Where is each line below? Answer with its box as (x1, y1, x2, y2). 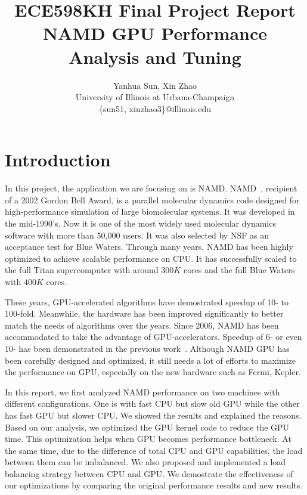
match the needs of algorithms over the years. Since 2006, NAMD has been (5, 318, 279, 331)
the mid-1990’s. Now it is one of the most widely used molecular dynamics (5, 217, 276, 229)
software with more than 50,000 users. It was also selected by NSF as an (5, 228, 269, 241)
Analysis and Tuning (69, 44, 241, 69)
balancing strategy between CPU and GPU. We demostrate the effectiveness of (5, 467, 293, 479)
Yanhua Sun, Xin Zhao (113, 79, 197, 91)
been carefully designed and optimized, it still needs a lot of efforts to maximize (5, 354, 296, 366)
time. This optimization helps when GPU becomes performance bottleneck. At (5, 432, 292, 445)
